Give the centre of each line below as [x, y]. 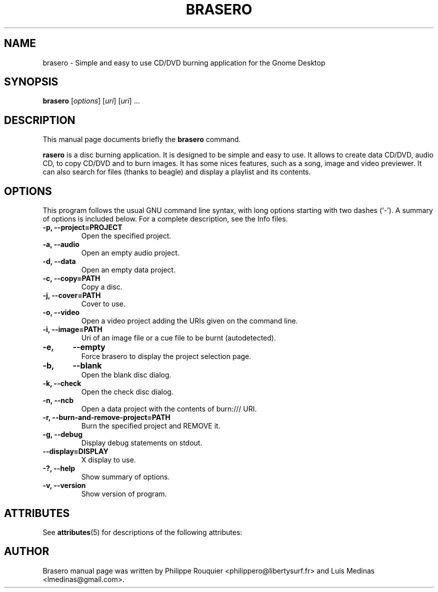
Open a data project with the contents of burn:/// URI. [169, 409]
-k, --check [62, 383]
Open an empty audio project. [130, 253]
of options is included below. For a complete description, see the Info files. [165, 219]
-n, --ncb [58, 400]
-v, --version [64, 485]
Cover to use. [103, 304]
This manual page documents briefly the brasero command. [142, 139]
